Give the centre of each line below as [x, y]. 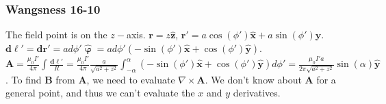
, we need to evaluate [131, 79]
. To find [24, 79]
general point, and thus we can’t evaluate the [100, 93]
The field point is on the [56, 35]
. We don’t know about [253, 79]
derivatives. [257, 93]
